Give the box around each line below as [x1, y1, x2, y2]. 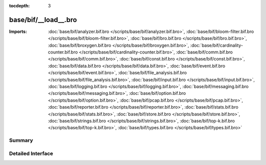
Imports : [9, 28, 27, 34]
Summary [9, 137, 33, 144]
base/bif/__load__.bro [9, 15, 77, 24]
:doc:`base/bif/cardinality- [190, 42, 243, 48]
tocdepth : [9, 3, 30, 8]
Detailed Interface [9, 150, 54, 157]
